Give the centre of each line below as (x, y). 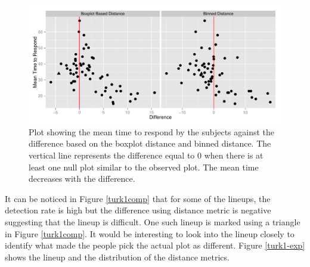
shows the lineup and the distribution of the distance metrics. (117, 257)
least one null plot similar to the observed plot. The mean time (144, 167)
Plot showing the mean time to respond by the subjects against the (152, 131)
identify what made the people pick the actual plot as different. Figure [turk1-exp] (155, 245)
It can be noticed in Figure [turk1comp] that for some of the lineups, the (138, 198)
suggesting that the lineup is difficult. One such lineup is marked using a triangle (153, 221)
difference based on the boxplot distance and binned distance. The (150, 143)
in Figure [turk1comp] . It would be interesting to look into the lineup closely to (150, 233)
